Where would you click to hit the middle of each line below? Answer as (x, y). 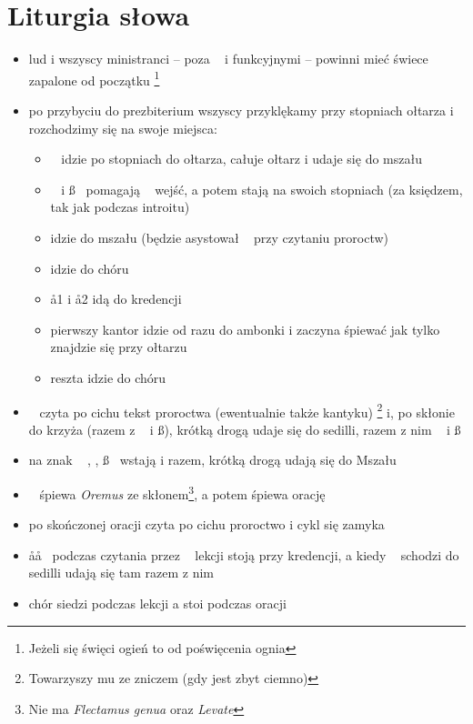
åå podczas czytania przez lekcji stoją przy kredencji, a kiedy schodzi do (244, 554)
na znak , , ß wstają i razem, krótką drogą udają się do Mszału (212, 460)
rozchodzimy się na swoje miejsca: (123, 128)
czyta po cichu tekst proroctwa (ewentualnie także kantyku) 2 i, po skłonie (247, 410)
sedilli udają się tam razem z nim (121, 573)
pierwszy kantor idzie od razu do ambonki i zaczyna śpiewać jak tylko (245, 329)
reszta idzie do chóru (108, 377)
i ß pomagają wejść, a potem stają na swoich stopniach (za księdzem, (262, 189)
